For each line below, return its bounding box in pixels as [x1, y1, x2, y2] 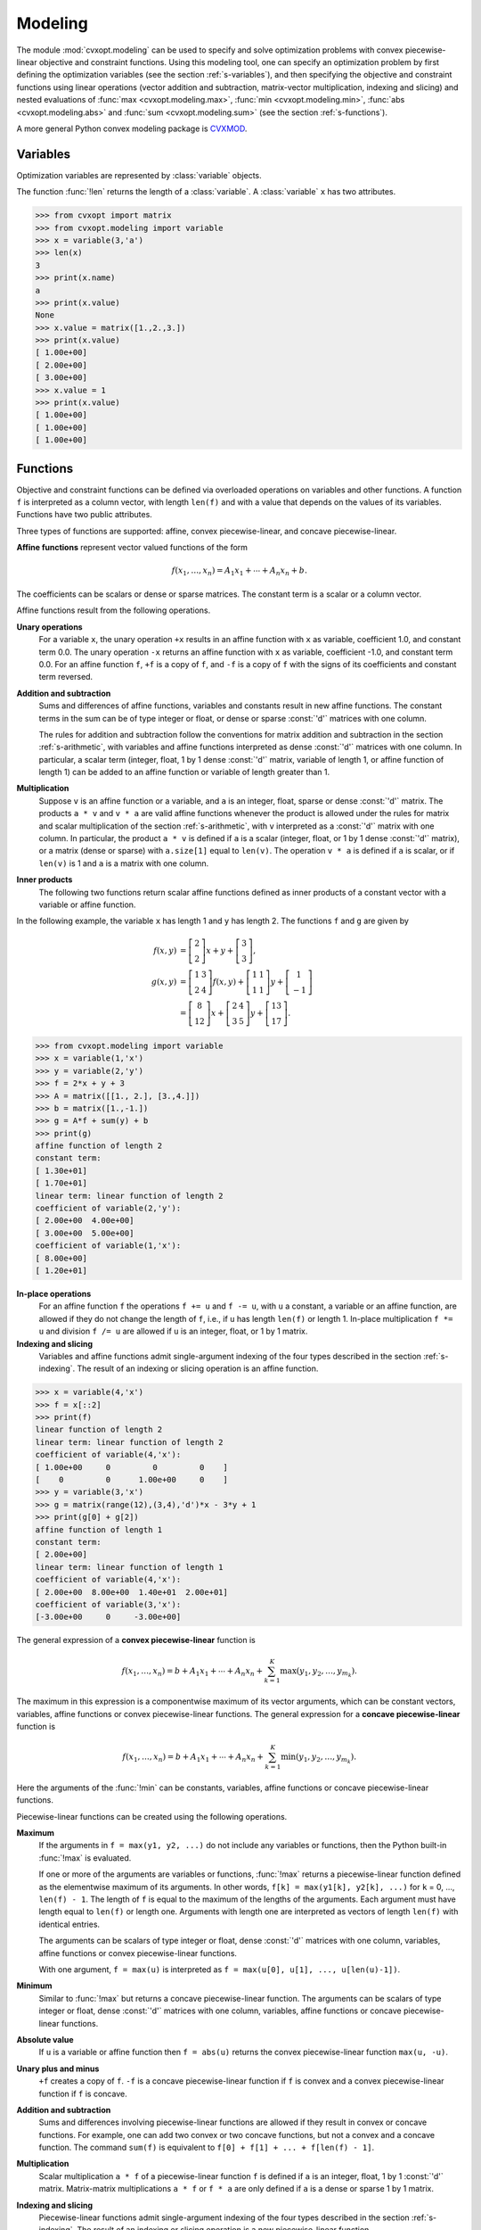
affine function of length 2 [35, 1141, 163, 1151]
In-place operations [16, 1288, 92, 1299]
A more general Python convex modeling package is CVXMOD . [16, 123, 248, 134]
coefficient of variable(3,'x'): [35, 1599, 182, 1609]
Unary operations [16, 621, 84, 632]
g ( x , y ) [151, 977, 177, 987]
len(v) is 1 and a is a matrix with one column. [38, 857, 209, 869]
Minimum [16, 1980, 53, 1991]
